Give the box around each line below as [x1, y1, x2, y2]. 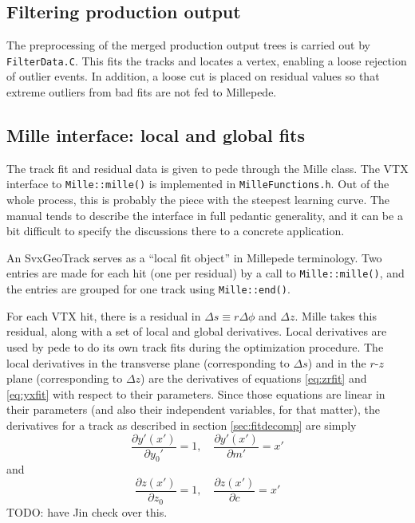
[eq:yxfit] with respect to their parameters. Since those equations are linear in [6, 385, 385, 402]
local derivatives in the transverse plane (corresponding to [6, 354, 290, 371]
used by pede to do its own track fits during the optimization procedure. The [6, 338, 384, 355]
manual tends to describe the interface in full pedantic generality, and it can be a [6, 206, 403, 223]
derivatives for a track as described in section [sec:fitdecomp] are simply [6, 416, 357, 433]
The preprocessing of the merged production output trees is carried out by [6, 37, 370, 53]
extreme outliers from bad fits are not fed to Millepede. [6, 84, 277, 100]
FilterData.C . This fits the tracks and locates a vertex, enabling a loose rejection [6, 52, 407, 69]
